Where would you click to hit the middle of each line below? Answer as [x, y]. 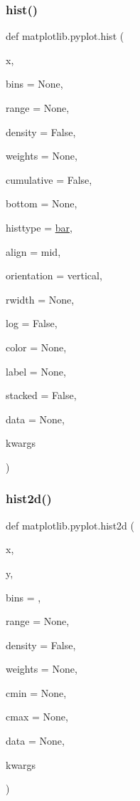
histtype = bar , [39, 227]
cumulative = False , [49, 179]
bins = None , [34, 84]
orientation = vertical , [54, 275]
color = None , [36, 347]
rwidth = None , [40, 299]
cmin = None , [36, 692]
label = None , [36, 371]
